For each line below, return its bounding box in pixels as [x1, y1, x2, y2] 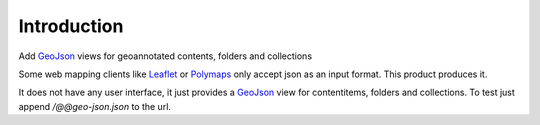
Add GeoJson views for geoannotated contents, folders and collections [18, 50, 313, 62]
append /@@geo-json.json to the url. [18, 100, 172, 112]
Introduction [18, 15, 124, 37]
